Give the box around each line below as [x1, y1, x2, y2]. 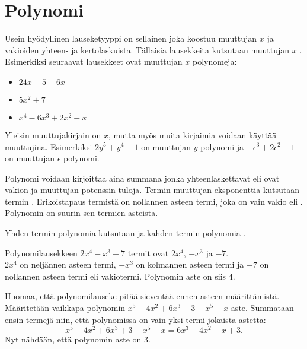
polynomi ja [200, 140, 244, 153]
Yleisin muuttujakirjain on [5, 128, 101, 141]
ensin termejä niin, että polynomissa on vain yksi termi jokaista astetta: [5, 313, 266, 325]
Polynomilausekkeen [5, 246, 78, 259]
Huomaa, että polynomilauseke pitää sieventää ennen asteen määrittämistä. [5, 290, 280, 302]
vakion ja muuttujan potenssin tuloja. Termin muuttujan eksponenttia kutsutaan [5, 183, 300, 196]
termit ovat [127, 246, 169, 259]
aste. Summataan [231, 302, 294, 314]
